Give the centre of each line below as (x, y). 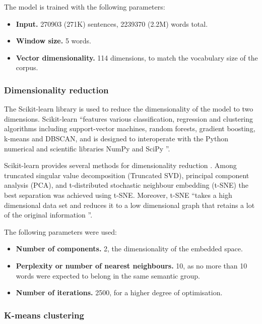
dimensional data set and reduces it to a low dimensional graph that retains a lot (129, 205)
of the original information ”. (48, 215)
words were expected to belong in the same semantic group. (108, 275)
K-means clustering (44, 315)
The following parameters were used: (60, 231)
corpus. (27, 67)
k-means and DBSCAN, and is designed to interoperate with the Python (116, 138)
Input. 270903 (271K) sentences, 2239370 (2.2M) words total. (112, 23)
